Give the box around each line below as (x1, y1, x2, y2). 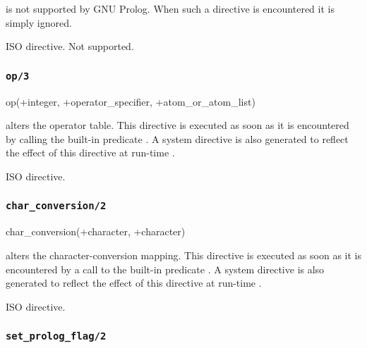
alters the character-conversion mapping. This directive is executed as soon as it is (6, 247, 361, 262)
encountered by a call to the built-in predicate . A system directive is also (6, 261, 325, 276)
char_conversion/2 (6, 200, 107, 212)
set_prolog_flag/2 (6, 330, 107, 342)
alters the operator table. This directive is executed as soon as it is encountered (6, 118, 349, 132)
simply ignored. (6, 15, 72, 30)
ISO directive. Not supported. (6, 39, 134, 54)
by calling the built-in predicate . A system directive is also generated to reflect (6, 131, 349, 146)
